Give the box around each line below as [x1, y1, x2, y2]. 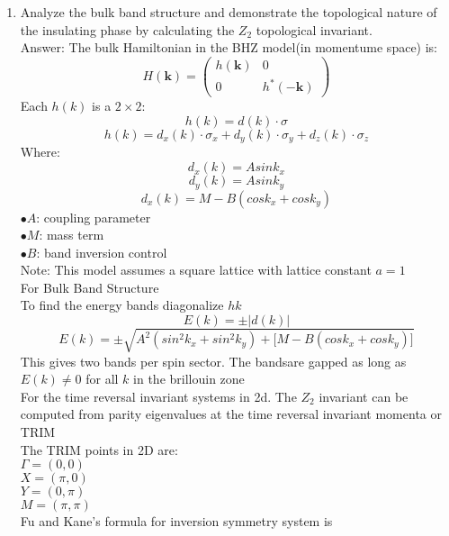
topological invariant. [256, 20, 373, 39]
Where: [20, 142, 60, 161]
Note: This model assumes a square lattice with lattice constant [20, 260, 372, 279]
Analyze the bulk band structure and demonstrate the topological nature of [20, 3, 437, 21]
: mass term [39, 225, 104, 244]
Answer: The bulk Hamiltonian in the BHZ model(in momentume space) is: [20, 38, 438, 57]
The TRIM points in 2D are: [20, 440, 178, 459]
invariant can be [319, 386, 409, 405]
